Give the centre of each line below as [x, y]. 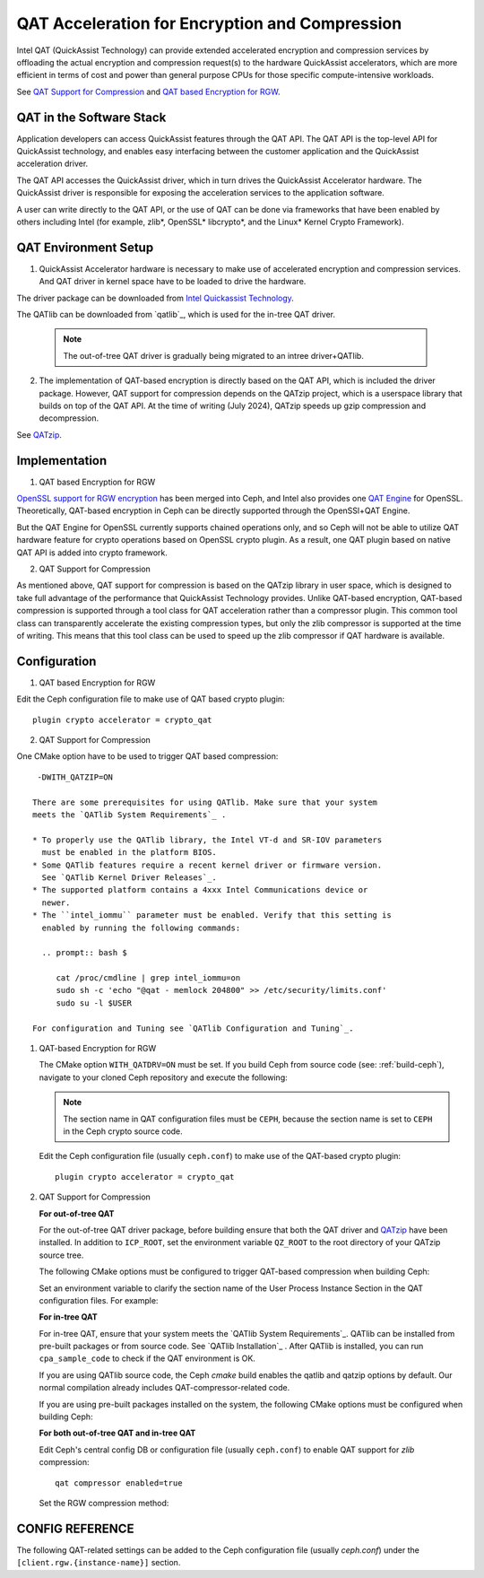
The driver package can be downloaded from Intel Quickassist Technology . [156, 298]
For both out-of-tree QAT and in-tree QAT [117, 1433]
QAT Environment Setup [85, 247]
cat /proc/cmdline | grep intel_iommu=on [148, 978]
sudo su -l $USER [94, 1003]
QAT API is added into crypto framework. [92, 553]
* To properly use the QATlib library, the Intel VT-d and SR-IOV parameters [207, 840]
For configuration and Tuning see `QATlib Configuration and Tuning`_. [193, 1028]
